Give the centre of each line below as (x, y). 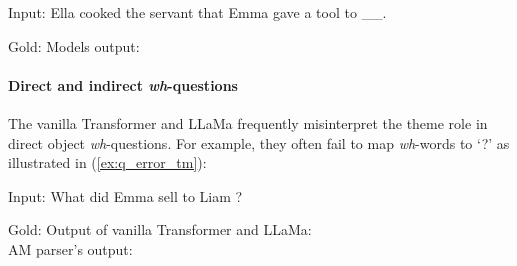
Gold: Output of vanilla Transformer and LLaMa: (160, 229)
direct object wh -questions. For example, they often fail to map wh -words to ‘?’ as (259, 142)
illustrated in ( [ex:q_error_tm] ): (107, 162)
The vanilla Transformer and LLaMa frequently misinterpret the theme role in (248, 122)
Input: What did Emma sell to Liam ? (125, 195)
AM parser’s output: (70, 248)
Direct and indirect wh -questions (123, 84)
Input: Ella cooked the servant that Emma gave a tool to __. (197, 12)
